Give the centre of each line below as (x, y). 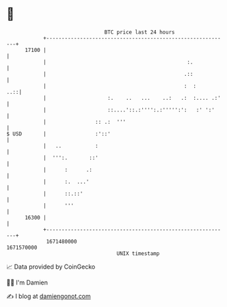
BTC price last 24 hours (139, 32)
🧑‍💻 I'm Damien (27, 282)
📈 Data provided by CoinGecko (51, 267)
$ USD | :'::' (58, 134)
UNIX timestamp (138, 253)
